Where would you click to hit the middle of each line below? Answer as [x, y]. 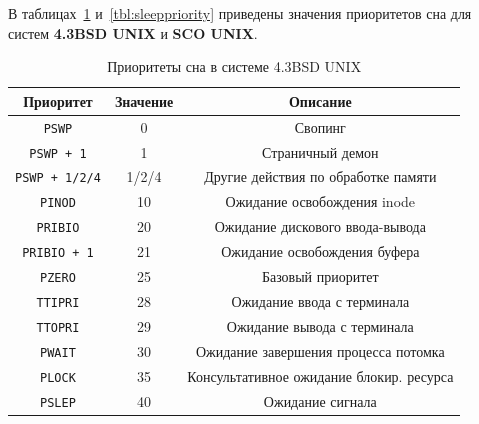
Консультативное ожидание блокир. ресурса [320, 375]
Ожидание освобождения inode [320, 201]
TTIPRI [58, 302]
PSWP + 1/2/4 [58, 178]
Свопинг [320, 126]
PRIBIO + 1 [58, 253]
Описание [320, 100]
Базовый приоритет [320, 276]
